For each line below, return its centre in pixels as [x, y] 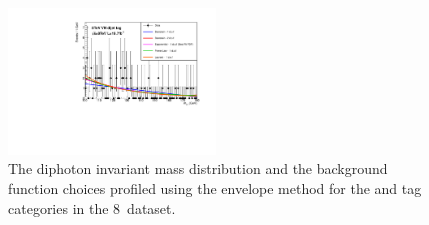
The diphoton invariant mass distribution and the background [198, 168]
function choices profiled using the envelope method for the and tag [215, 188]
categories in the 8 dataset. [92, 207]
